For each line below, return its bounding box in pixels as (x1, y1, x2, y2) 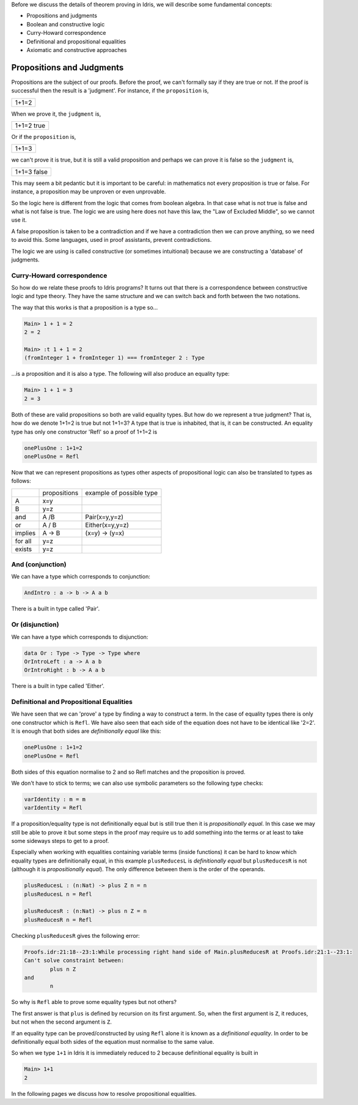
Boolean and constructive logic (26, 20, 105, 28)
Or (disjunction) (11, 620, 59, 629)
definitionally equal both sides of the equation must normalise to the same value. (11, 1038, 214, 1045)
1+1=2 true (15, 121, 46, 130)
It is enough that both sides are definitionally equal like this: (11, 727, 161, 735)
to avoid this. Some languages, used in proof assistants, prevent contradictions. (11, 236, 212, 244)
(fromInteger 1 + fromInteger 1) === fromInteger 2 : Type (24, 354, 205, 361)
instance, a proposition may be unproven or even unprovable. (11, 188, 166, 195)
